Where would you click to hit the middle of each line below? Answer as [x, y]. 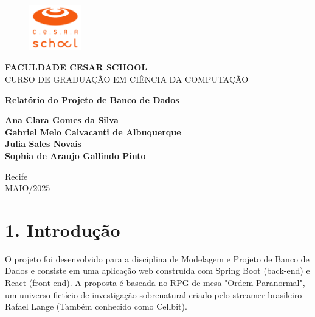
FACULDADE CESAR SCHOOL [76, 67]
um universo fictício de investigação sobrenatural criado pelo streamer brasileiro [154, 294]
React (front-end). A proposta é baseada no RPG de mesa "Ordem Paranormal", [155, 282]
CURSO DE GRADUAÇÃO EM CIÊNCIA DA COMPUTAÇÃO [127, 79]
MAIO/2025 [28, 188]
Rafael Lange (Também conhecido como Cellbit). [96, 306]
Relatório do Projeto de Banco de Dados [92, 99]
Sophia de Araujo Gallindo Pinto [75, 155]
